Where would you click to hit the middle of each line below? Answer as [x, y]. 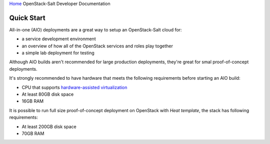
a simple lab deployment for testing [58, 53]
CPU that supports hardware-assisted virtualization [74, 87]
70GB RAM [33, 133]
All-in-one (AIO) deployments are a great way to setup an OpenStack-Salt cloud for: [95, 29]
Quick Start [27, 18]
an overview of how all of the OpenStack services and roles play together [97, 46]
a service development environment [59, 39]
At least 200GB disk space [49, 127]
